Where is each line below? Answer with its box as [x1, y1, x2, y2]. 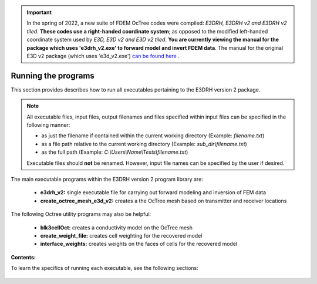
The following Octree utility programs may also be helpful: [11, 211, 151, 218]
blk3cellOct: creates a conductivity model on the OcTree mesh [40, 224, 193, 231]
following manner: [26, 121, 70, 129]
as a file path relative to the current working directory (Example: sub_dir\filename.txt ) [41, 140, 248, 147]
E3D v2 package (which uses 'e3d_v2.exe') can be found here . [26, 52, 180, 59]
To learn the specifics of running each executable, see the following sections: [11, 265, 199, 272]
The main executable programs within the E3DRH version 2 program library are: [11, 175, 204, 182]
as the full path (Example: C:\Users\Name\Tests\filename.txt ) [41, 148, 188, 155]
